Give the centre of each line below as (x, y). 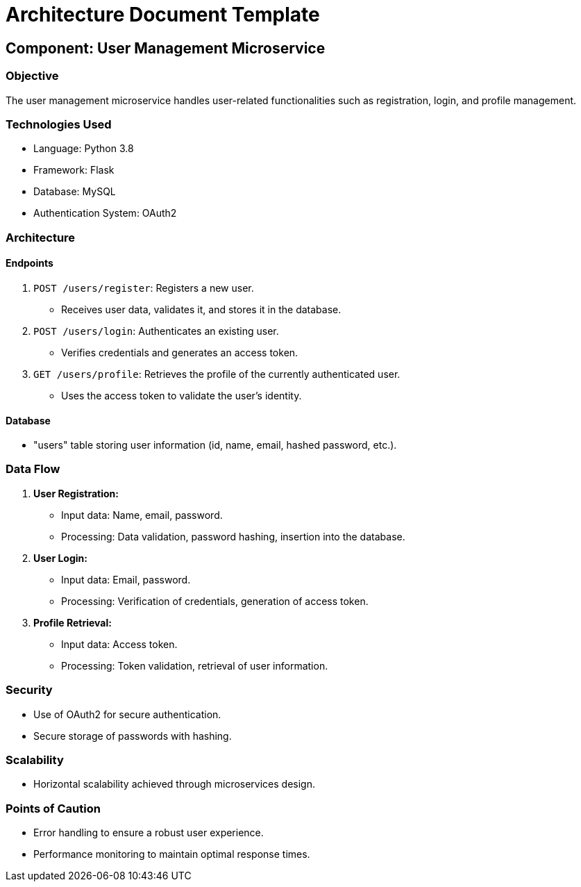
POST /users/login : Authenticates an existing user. (156, 331)
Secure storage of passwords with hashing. (133, 736)
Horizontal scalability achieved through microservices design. (174, 784)
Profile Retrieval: (73, 622)
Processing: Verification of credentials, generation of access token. (215, 601)
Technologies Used (59, 124)
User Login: (60, 558)
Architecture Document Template (163, 15)
